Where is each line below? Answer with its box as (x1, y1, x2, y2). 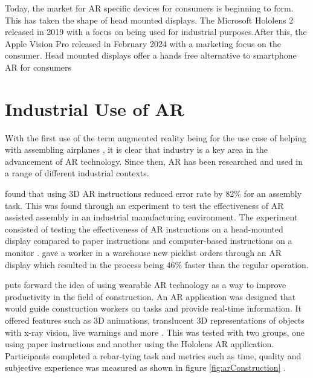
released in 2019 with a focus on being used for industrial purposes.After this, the (5, 25, 307, 38)
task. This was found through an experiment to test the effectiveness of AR (5, 199, 284, 211)
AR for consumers (5, 60, 72, 73)
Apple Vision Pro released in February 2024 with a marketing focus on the (5, 37, 282, 50)
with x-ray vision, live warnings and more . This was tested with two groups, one (5, 325, 305, 338)
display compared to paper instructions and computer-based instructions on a (5, 234, 292, 247)
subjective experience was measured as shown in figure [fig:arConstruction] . (5, 361, 286, 374)
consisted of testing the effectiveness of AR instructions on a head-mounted (5, 222, 283, 235)
